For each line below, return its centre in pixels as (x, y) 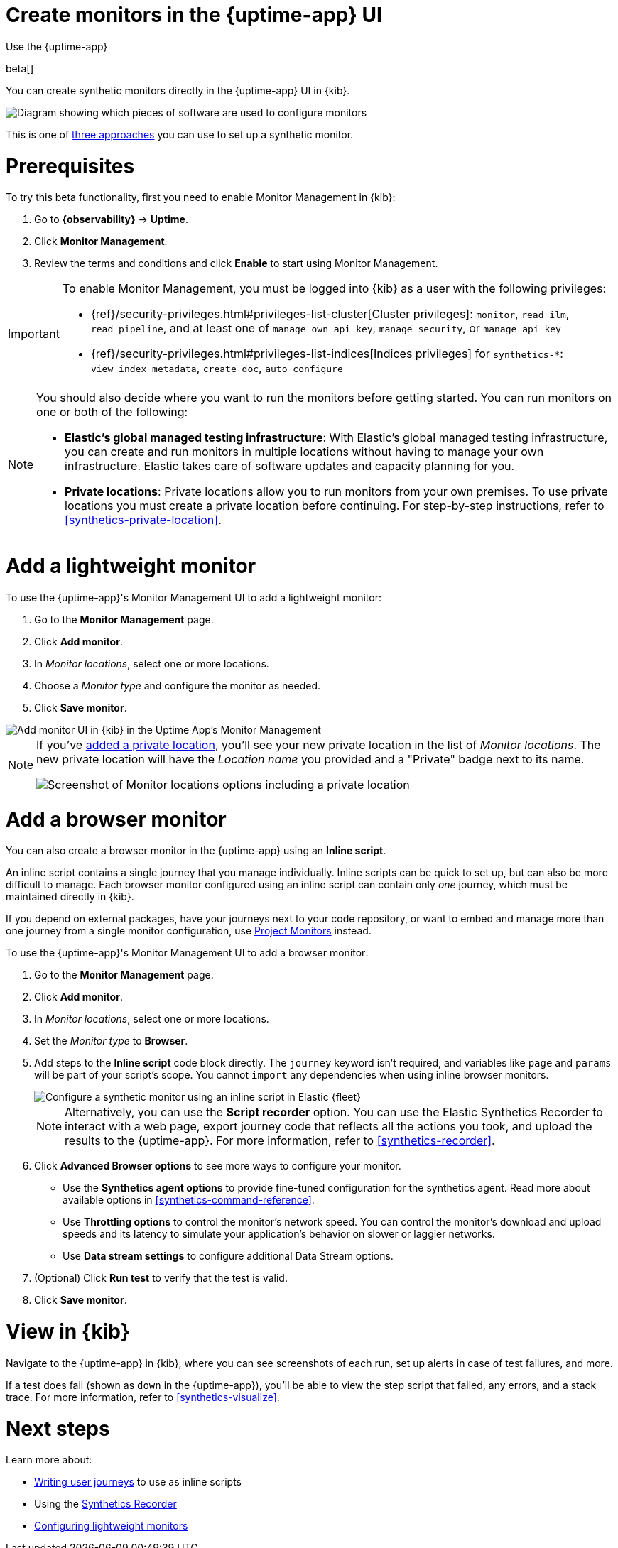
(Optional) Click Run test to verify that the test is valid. (161, 1278)
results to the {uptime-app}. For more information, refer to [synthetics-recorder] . (280, 1141)
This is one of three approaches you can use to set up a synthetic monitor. (180, 134)
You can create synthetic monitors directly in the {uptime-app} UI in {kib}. (178, 90)
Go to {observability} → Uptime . (111, 219)
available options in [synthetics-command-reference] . (189, 1200)
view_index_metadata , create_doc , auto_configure (217, 368)
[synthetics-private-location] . (143, 520)
